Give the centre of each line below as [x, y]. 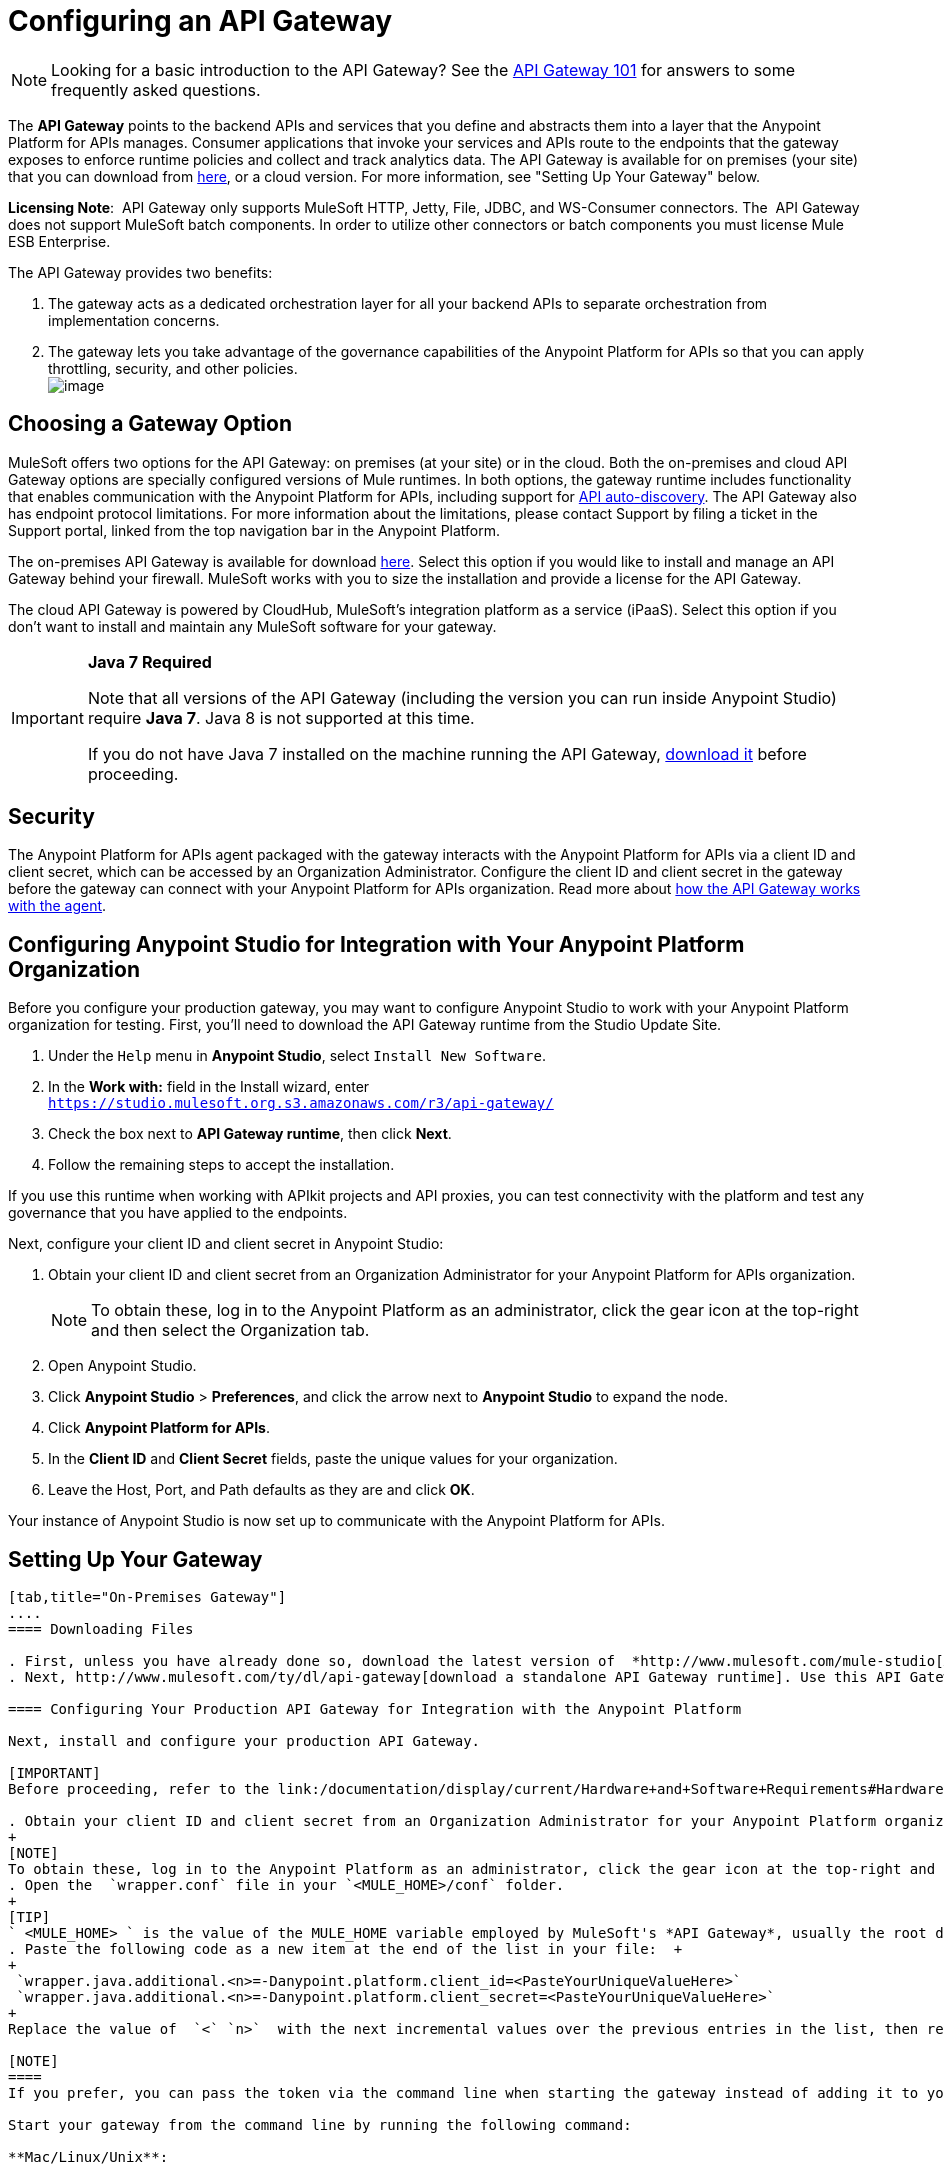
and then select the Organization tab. [230, 1330]
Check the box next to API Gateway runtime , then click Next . [250, 1134]
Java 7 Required [149, 661]
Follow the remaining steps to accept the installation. [221, 1165]
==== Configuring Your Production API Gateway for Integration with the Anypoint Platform [375, 1709]
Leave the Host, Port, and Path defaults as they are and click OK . [261, 1490]
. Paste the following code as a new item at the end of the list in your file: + [345, 1949]
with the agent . [57, 906]
